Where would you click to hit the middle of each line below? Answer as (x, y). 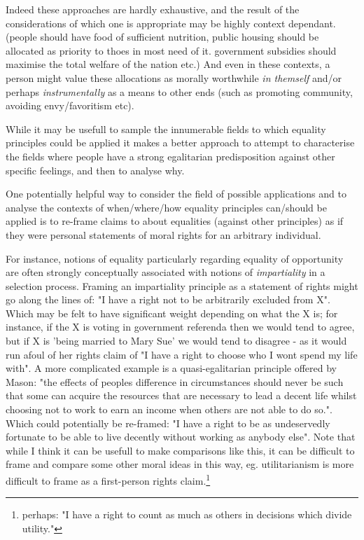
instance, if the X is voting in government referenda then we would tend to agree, (180, 327)
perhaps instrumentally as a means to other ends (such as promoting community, (179, 91)
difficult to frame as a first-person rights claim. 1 (108, 479)
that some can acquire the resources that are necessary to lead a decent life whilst (181, 395)
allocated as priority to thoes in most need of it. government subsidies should (171, 50)
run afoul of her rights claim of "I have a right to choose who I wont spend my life (182, 354)
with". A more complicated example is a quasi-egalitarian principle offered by (171, 368)
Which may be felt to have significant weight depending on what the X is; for (172, 313)
